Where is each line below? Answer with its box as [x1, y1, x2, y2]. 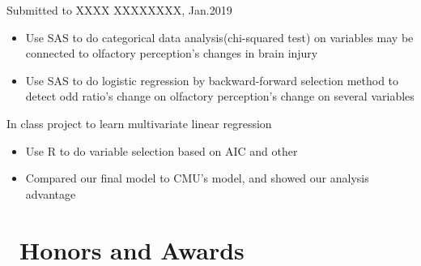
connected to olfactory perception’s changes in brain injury [25, 45, 318, 62]
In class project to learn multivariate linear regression [6, 114, 272, 131]
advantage [25, 185, 76, 202]
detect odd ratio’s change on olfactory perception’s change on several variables [25, 88, 415, 105]
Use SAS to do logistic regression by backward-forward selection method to [25, 71, 399, 88]
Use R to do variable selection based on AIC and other [25, 142, 298, 159]
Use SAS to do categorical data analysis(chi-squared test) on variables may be [25, 28, 414, 45]
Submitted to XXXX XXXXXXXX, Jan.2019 [6, 2, 232, 18]
